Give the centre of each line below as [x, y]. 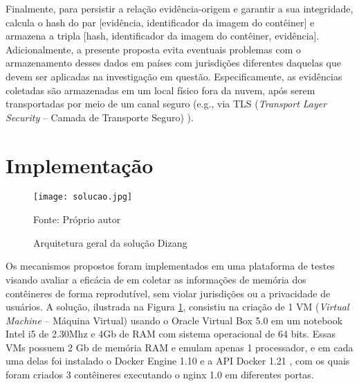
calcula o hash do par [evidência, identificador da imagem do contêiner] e [160, 22]
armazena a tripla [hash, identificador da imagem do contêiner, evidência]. [163, 36]
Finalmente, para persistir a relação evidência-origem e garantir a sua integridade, [179, 8]
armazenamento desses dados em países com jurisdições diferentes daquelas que [173, 63]
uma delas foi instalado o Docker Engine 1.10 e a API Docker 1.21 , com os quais [178, 361]
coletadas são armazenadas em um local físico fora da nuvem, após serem [160, 90]
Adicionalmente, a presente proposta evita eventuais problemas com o [153, 49]
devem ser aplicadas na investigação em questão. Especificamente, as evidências [174, 76]
